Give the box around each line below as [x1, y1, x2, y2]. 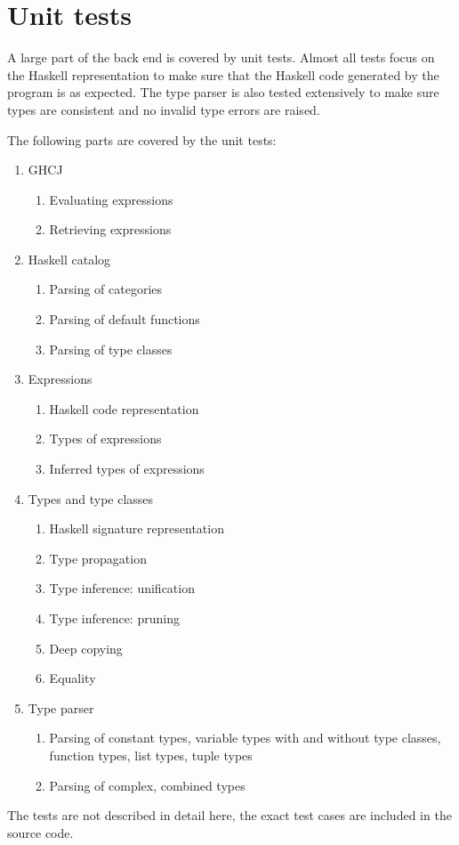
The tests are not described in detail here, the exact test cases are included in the [7, 806, 452, 825]
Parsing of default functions [49, 310, 200, 329]
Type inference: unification [49, 579, 195, 597]
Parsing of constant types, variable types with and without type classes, [49, 728, 441, 747]
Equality [49, 669, 96, 687]
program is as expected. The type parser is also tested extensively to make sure [7, 83, 439, 102]
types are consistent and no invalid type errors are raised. [7, 100, 320, 118]
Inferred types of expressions [49, 459, 205, 478]
